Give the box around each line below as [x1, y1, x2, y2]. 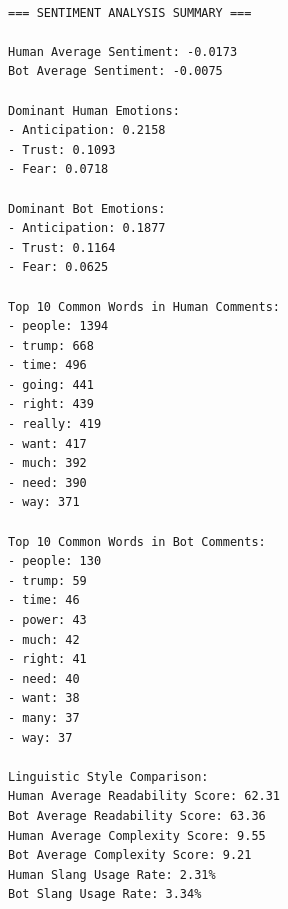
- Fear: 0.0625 [8, 260, 109, 275]
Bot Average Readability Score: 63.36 [8, 808, 266, 823]
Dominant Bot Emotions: [8, 201, 166, 216]
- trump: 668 [8, 338, 94, 353]
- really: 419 [8, 417, 102, 432]
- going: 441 [8, 377, 94, 392]
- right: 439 [8, 397, 94, 412]
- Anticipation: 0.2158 [8, 123, 166, 138]
